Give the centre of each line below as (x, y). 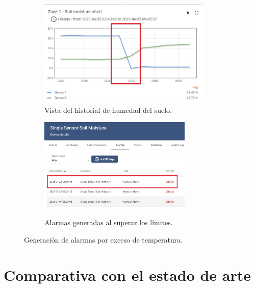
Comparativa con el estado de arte (127, 274)
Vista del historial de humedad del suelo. (108, 110)
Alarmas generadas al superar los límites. (109, 222)
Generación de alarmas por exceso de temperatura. (104, 239)
